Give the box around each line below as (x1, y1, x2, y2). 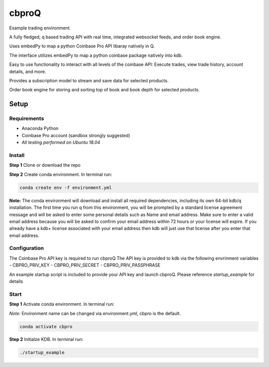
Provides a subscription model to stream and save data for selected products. (9, 77, 169, 83)
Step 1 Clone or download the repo (9, 162, 81, 168)
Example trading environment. (9, 25, 71, 31)
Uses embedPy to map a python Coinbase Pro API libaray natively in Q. (9, 43, 155, 49)
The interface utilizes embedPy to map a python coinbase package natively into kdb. (9, 52, 183, 58)
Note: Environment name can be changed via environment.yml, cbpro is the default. (9, 310, 181, 316)
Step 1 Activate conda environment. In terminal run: (9, 301, 115, 307)
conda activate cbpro (19, 324, 73, 329)
